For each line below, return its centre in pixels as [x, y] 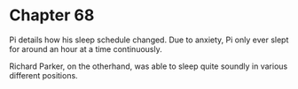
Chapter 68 [52, 15]
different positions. [43, 75]
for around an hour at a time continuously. [86, 48]
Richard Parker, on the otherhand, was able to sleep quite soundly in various [149, 66]
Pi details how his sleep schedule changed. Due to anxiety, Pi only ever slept [149, 40]
